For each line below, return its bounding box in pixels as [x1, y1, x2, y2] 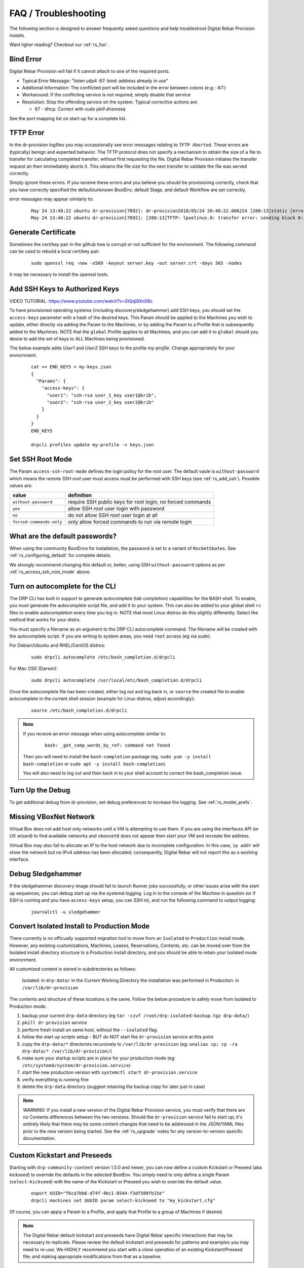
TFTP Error [9, 128, 45, 137]
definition [67, 492, 92, 499]
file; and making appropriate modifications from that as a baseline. [23, 1253, 162, 1260]
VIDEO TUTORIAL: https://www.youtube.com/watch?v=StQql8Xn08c [9, 298, 153, 304]
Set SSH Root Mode [9, 455, 72, 464]
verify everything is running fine [22, 1076, 89, 1082]
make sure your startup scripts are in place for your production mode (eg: [22, 1055, 176, 1061]
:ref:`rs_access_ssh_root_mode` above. [9, 569, 91, 575]
